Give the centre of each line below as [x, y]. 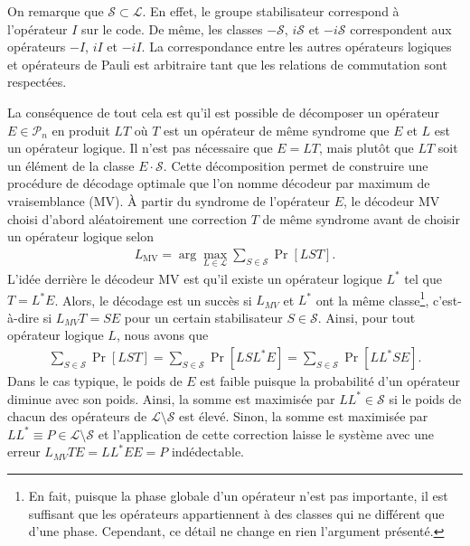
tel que [423, 278]
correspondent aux [401, 28]
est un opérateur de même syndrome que [277, 130]
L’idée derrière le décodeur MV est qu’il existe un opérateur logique [195, 278]
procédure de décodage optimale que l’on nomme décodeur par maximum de [219, 183]
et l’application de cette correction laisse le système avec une [266, 433]
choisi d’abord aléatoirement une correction [127, 218]
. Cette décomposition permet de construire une [296, 165]
